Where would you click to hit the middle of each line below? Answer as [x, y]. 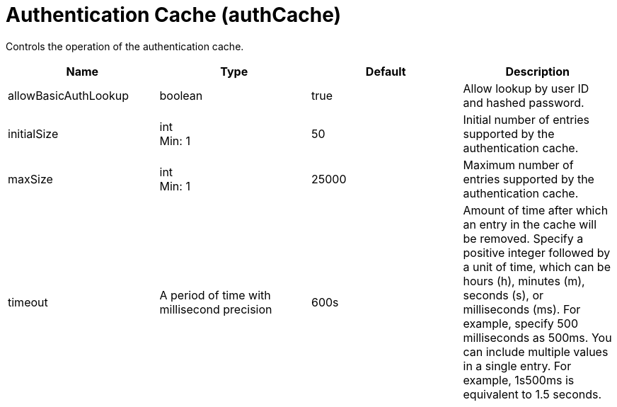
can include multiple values [536, 351]
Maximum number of [518, 165]
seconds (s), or [503, 295]
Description [537, 71]
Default [386, 71]
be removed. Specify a [523, 238]
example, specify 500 [520, 323]
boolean [181, 95]
